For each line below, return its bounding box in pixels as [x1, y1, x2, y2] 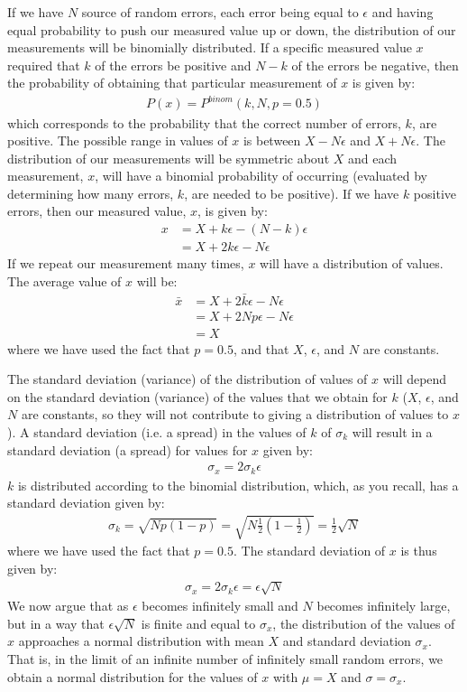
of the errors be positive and [95, 55, 252, 74]
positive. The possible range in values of [7, 131, 228, 150]
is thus [400, 541, 437, 560]
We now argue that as [7, 596, 129, 615]
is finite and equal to [141, 613, 256, 632]
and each [348, 148, 398, 167]
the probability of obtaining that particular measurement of [7, 73, 337, 92]
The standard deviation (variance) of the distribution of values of [7, 369, 368, 388]
